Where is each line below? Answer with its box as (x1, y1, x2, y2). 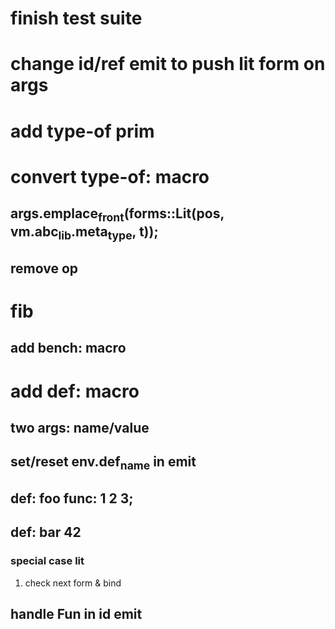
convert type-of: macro (10, 165, 210, 188)
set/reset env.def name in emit (10, 453, 197, 473)
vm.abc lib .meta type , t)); (10, 223, 159, 243)
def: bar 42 (10, 524, 82, 541)
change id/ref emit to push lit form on (10, 53, 326, 76)
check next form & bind (24, 577, 122, 589)
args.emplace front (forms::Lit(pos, (10, 205, 225, 225)
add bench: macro (10, 340, 127, 357)
